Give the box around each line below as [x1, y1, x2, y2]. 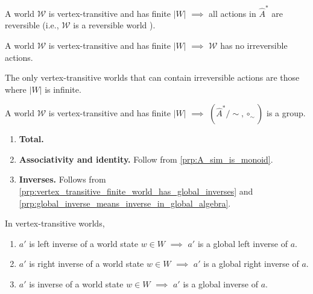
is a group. [267, 107, 306, 119]
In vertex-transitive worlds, [5, 217, 105, 230]
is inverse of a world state [29, 278, 124, 290]
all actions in [209, 7, 256, 19]
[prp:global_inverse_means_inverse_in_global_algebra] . [19, 196, 231, 209]
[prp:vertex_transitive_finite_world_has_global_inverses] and [19, 185, 253, 198]
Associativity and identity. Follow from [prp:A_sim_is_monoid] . [19, 152, 273, 165]
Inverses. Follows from [19, 173, 106, 186]
